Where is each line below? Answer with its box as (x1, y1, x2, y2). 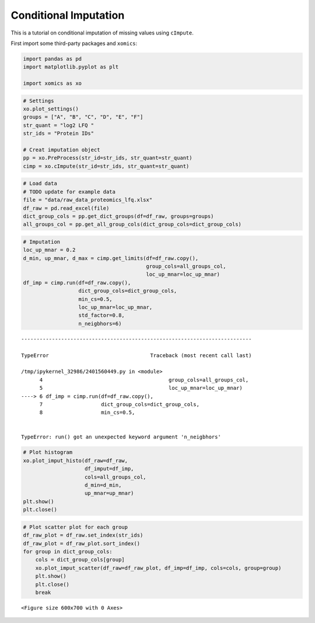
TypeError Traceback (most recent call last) (21, 352, 252, 359)
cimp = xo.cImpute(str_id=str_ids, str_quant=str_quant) (23, 162, 190, 169)
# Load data (23, 180, 58, 187)
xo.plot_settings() (23, 106, 79, 112)
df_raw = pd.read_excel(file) (23, 205, 110, 212)
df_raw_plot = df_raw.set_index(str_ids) (23, 532, 143, 539)
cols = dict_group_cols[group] (35, 556, 125, 563)
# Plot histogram (23, 449, 73, 456)
